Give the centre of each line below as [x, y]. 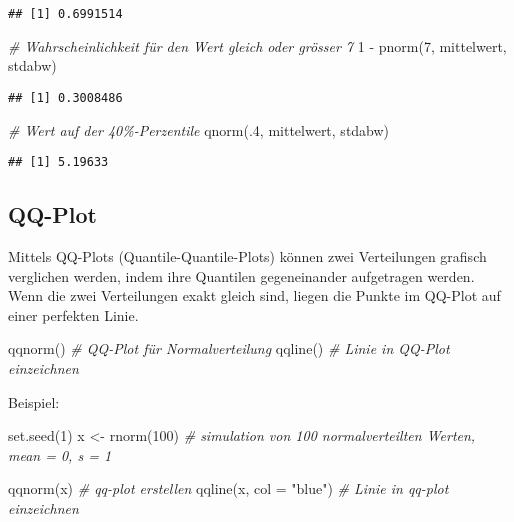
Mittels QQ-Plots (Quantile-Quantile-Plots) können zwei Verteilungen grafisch [247, 255]
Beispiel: [34, 401]
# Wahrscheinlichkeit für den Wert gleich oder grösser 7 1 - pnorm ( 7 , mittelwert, [257, 45]
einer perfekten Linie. [73, 314]
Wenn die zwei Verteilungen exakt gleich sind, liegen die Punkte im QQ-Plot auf [254, 295]
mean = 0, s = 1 [60, 454]
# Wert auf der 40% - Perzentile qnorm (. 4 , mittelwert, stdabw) [199, 129]
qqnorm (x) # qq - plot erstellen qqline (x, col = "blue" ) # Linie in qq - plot [228, 488]
